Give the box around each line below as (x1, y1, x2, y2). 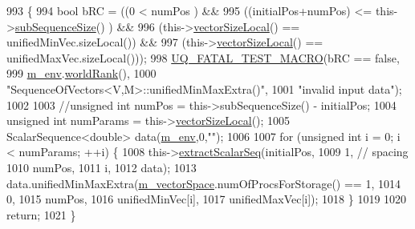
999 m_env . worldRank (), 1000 (6, 65, 157, 82)
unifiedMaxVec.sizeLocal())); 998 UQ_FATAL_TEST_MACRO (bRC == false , (6, 49, 400, 66)
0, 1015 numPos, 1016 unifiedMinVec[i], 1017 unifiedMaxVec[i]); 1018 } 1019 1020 (6, 191, 407, 207)
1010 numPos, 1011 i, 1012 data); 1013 (6, 159, 197, 175)
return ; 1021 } (6, 206, 76, 223)
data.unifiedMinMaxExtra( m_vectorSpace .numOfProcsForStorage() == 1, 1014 (6, 175, 401, 191)
